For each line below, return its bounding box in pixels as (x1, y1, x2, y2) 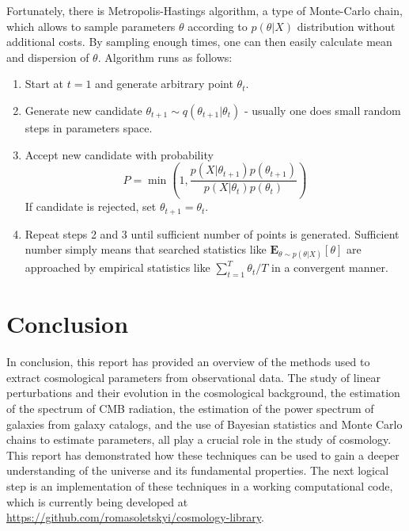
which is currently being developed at (6, 493, 188, 510)
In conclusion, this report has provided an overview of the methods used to (6, 353, 370, 370)
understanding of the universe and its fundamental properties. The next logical (6, 462, 389, 479)
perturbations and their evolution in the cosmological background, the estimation (6, 384, 400, 401)
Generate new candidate (25, 101, 142, 118)
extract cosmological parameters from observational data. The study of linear (6, 369, 381, 385)
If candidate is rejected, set (25, 198, 157, 215)
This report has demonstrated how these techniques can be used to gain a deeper (6, 446, 400, 463)
